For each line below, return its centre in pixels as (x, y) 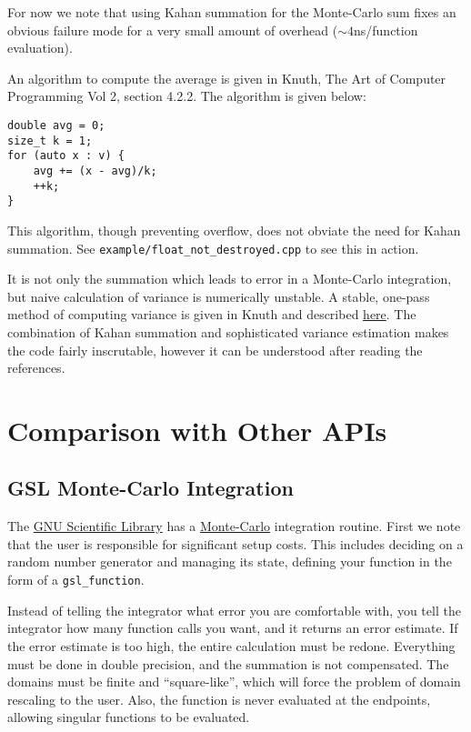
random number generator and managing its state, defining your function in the (230, 562)
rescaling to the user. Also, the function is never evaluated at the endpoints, (219, 699)
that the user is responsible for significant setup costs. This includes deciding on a (235, 543)
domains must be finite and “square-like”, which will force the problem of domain (234, 682)
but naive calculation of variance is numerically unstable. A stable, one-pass (219, 296)
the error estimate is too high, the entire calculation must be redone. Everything (231, 645)
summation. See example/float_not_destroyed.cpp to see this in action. (213, 248)
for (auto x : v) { (66, 156)
